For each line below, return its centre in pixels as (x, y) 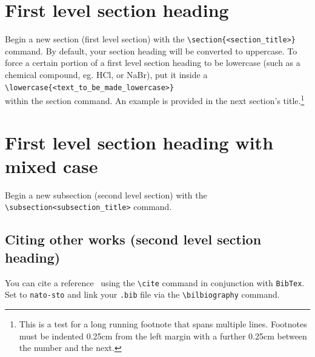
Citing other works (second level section (133, 239)
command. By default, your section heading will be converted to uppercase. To (151, 51)
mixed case (51, 165)
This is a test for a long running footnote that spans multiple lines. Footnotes (163, 323)
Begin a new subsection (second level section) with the (106, 195)
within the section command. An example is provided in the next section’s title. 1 (155, 100)
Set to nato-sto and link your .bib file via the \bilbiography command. (142, 294)
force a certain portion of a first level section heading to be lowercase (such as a (153, 63)
